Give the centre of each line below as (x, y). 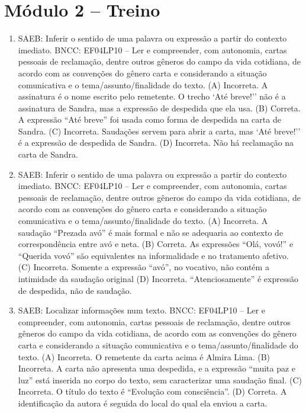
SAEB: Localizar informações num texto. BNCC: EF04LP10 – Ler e (142, 310)
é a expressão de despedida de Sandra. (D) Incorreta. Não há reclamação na (156, 143)
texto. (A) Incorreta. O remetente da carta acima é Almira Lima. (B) (144, 356)
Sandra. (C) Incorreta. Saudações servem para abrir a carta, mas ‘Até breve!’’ (159, 131)
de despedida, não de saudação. (75, 290)
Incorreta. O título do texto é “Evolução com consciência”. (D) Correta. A (152, 391)
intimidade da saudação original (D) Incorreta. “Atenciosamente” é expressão (158, 278)
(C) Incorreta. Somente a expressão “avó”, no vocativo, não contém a (144, 267)
